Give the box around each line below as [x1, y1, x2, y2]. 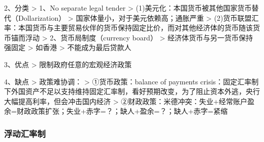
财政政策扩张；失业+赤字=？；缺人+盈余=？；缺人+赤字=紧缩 [16, 106, 228, 116]
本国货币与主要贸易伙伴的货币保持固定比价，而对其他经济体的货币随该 [18, 22, 253, 33]
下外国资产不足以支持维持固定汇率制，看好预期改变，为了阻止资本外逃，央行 [4, 86, 260, 97]
